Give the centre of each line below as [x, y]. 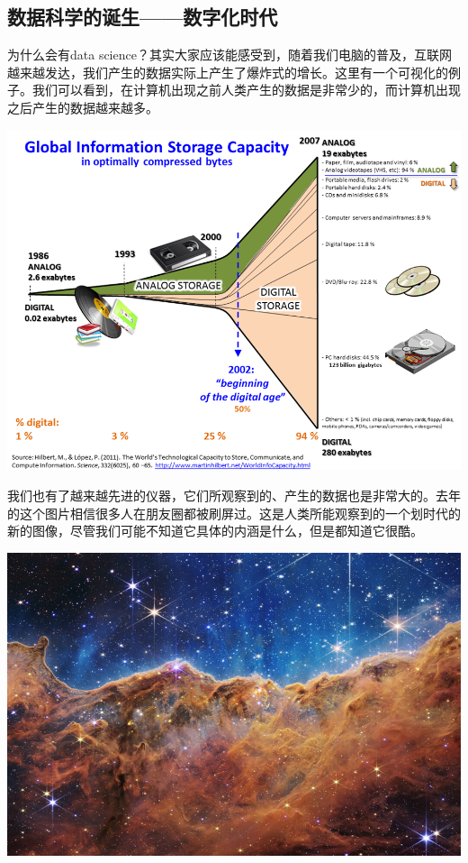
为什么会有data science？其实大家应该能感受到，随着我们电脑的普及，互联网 [229, 55]
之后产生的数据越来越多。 [83, 107]
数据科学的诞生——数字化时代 [143, 17]
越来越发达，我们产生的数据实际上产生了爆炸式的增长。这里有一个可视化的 [228, 72]
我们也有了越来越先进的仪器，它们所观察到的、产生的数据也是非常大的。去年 [234, 496]
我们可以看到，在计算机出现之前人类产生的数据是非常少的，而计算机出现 [246, 90]
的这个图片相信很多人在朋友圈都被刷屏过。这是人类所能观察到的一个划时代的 [234, 513]
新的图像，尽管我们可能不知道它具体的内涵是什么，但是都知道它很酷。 [215, 531]
